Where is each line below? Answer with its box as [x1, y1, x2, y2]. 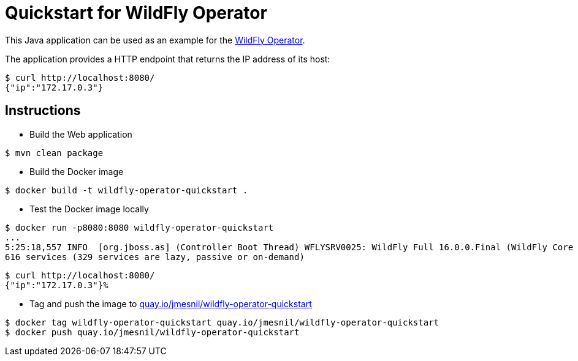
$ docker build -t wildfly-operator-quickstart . [5, 185, 248, 195]
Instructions [5, 103, 81, 119]
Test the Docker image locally [29, 203, 149, 214]
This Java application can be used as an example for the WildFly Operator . [5, 34, 305, 45]
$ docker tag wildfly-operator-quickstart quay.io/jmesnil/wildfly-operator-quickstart [5, 317, 439, 327]
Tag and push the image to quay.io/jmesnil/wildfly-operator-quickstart [29, 298, 312, 309]
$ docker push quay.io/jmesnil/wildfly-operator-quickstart [5, 327, 300, 337]
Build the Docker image [29, 166, 124, 177]
